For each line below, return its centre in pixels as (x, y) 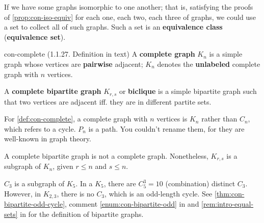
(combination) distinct (200, 183)
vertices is (172, 119)
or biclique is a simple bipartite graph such (188, 91)
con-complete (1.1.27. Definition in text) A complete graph (100, 54)
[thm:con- (230, 193)
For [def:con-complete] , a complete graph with (76, 119)
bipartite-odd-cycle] (35, 204)
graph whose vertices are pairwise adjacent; (74, 64)
